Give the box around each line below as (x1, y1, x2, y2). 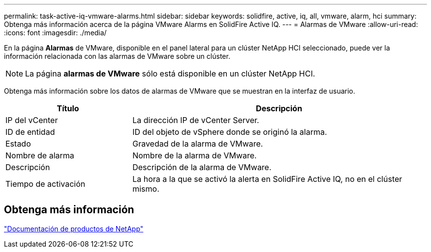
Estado (5, 139, 31, 149)
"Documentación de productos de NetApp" (4, 224, 144, 233)
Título (57, 103, 79, 113)
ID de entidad (5, 127, 55, 137)
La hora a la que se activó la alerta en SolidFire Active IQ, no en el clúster (132, 174, 402, 184)
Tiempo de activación (5, 179, 86, 189)
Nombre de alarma (5, 151, 74, 160)
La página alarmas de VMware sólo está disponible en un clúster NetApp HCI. (25, 69, 315, 78)
